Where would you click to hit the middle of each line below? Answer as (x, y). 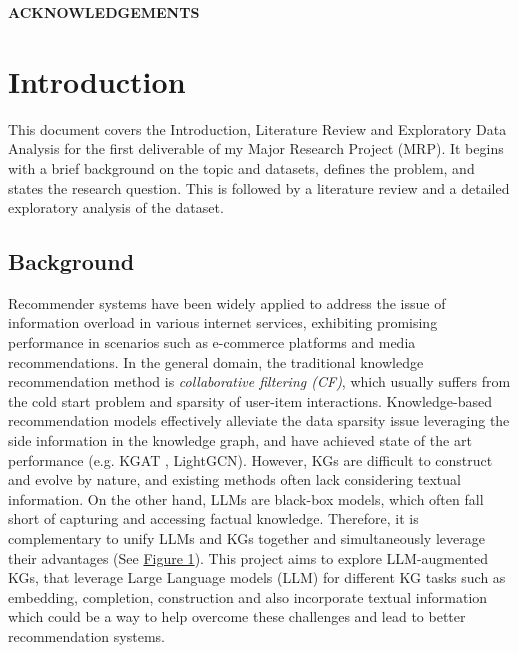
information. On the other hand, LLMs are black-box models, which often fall (246, 498)
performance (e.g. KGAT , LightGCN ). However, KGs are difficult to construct (250, 459)
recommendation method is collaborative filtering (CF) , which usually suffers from (259, 381)
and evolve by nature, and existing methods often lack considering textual (234, 479)
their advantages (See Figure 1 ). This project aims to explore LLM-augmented (248, 557)
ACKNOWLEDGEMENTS (104, 12)
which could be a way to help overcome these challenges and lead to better (237, 616)
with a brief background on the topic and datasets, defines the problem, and (241, 167)
